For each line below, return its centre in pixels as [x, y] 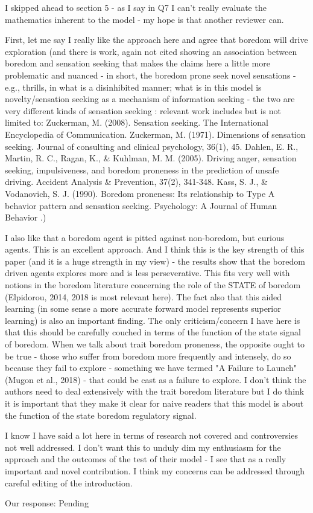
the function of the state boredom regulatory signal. [101, 415]
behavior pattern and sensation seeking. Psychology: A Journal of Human [141, 205]
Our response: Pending [47, 503]
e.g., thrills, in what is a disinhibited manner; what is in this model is [133, 87]
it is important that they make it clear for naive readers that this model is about [154, 403]
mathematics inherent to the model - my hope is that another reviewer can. [144, 19]
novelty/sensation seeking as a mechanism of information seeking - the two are [150, 99]
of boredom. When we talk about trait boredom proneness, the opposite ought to [155, 344]
